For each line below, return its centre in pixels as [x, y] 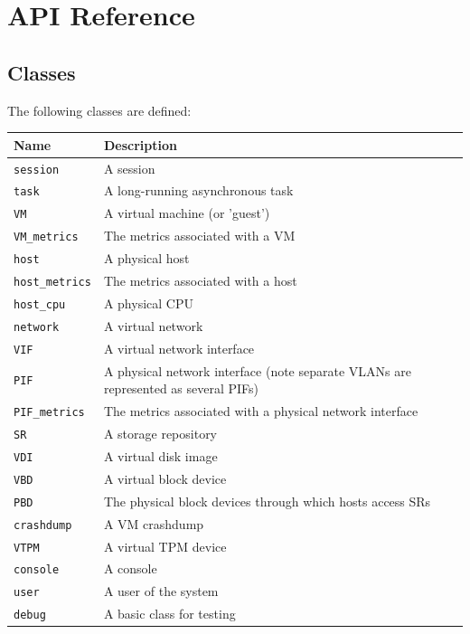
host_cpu [40, 304]
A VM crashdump [154, 523]
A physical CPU [148, 303]
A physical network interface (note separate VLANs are [257, 370]
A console [130, 568]
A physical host [146, 258]
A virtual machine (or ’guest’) [187, 213]
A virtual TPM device [165, 546]
